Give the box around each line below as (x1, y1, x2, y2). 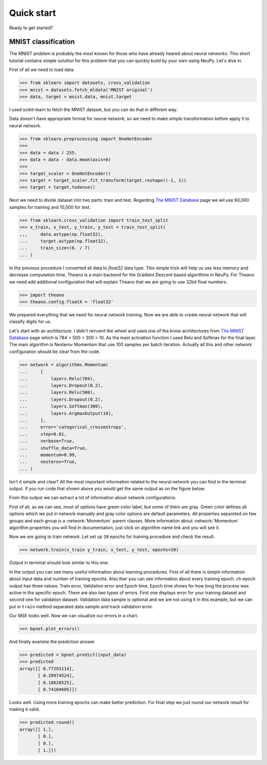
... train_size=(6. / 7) (19, 245, 90, 251)
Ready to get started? (9, 25, 53, 31)
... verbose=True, (19, 438, 75, 444)
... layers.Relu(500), (19, 390, 96, 395)
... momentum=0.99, (19, 452, 78, 458)
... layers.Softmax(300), (19, 404, 103, 409)
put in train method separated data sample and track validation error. (9, 603, 153, 609)
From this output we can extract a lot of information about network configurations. (9, 495, 177, 501)
